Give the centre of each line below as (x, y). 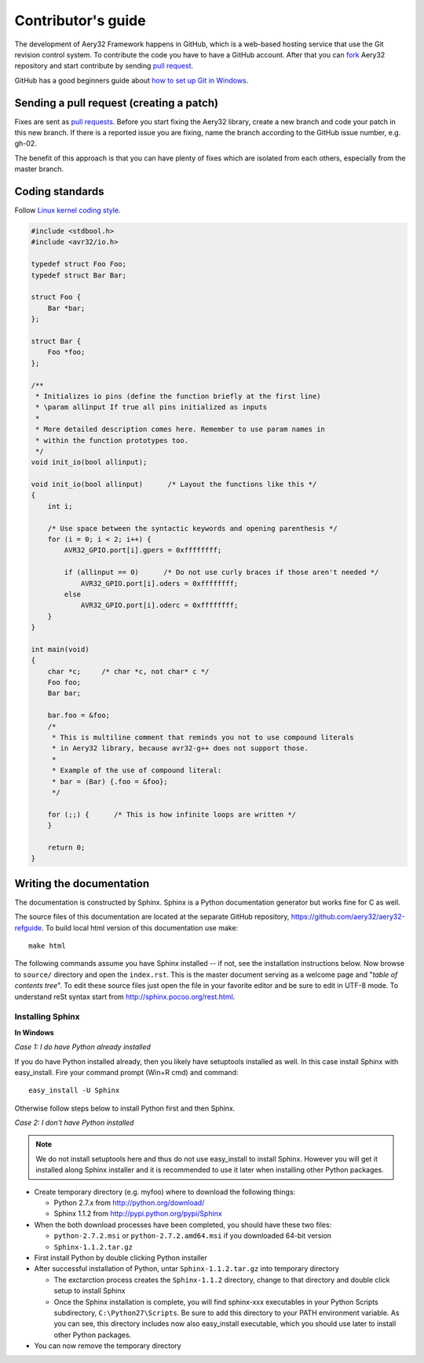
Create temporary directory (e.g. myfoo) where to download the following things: (165, 1192)
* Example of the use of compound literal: (137, 770)
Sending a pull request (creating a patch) (117, 103)
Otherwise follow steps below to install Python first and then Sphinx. (125, 1108)
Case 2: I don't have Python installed (74, 1123)
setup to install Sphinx (90, 1291)
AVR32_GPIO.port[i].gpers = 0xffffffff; (143, 550)
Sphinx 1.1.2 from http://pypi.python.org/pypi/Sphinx (138, 1214)
